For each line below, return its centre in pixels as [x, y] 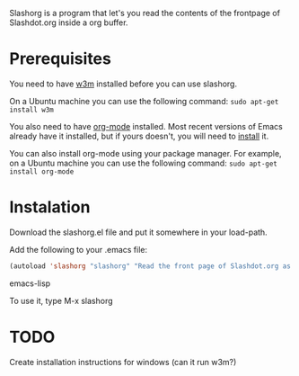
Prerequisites [61, 59]
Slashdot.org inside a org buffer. [69, 22]
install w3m [31, 110]
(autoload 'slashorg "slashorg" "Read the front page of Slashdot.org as [150, 266]
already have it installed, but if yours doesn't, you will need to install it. [139, 136]
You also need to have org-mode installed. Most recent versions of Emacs [146, 126]
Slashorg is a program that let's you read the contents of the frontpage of [145, 13]
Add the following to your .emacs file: [79, 249]
